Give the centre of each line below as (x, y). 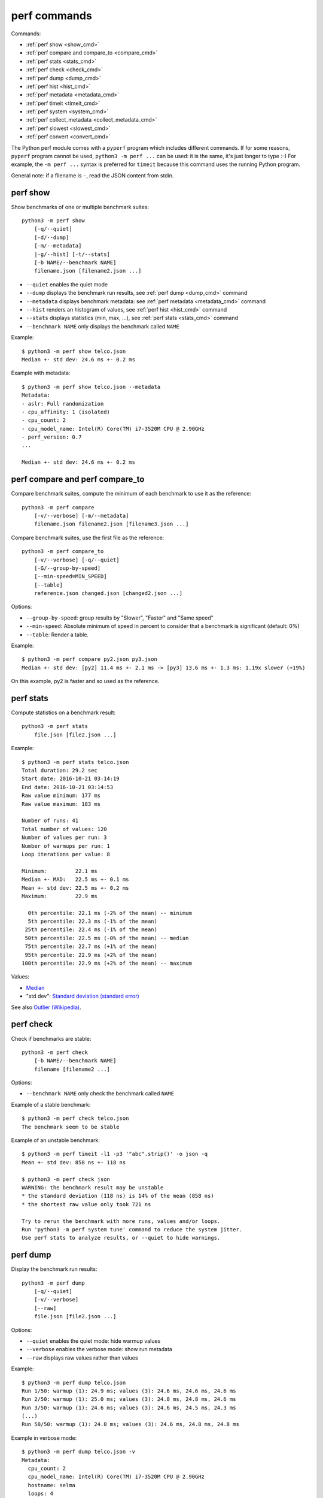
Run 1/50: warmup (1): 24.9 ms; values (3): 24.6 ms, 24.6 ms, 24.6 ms (129, 1391)
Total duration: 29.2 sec (60, 771)
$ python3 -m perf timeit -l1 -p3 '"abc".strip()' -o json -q (115, 1154)
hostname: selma (52, 1485)
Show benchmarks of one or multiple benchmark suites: (80, 207)
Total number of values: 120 (64, 829)
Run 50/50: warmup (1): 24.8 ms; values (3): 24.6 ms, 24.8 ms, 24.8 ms (130, 1424)
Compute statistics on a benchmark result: (63, 712)
